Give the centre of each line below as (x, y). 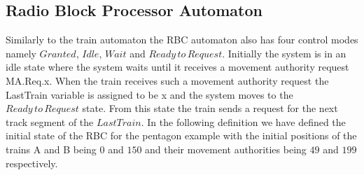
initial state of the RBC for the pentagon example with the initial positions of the (181, 135)
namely (21, 53)
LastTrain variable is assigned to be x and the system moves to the (149, 94)
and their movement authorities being (226, 149)
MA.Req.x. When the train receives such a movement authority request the (167, 80)
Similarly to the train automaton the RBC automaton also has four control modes (182, 40)
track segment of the (50, 121)
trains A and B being (51, 149)
